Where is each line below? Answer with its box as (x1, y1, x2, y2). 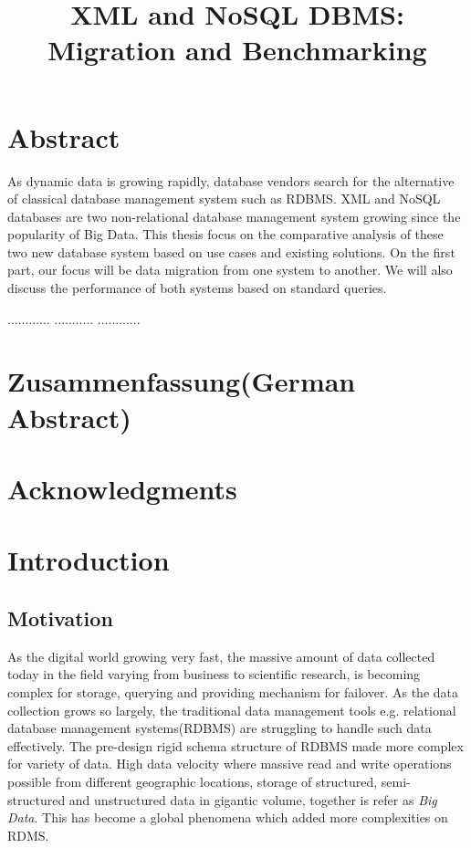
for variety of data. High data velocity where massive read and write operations (7, 754, 452, 773)
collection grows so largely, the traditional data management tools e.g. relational (7, 700, 456, 719)
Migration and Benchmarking (47, 31, 427, 68)
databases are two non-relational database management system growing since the (7, 206, 461, 225)
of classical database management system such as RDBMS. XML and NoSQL (7, 189, 441, 208)
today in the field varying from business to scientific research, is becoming (7, 665, 421, 684)
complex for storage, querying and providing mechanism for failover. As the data (7, 682, 458, 701)
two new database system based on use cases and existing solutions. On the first (7, 242, 455, 261)
